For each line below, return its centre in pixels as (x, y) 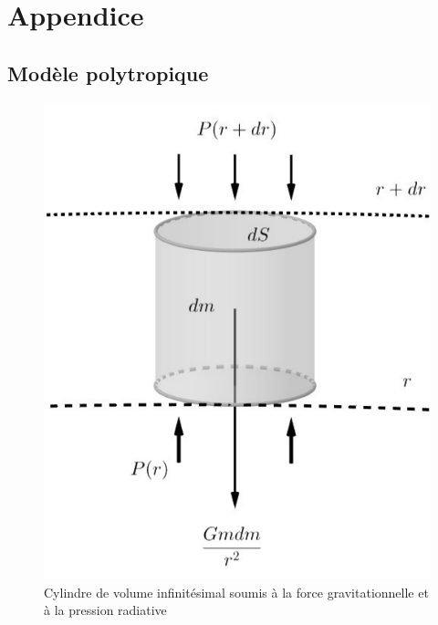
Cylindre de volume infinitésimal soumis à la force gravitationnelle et (236, 592)
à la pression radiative (105, 610)
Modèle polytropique (108, 73)
